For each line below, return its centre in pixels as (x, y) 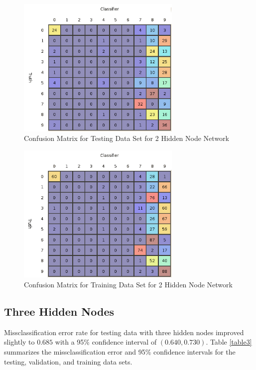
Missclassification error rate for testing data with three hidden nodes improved (124, 332)
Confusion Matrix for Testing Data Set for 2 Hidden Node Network (127, 138)
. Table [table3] (229, 342)
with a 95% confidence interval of (106, 342)
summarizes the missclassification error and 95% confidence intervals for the (120, 352)
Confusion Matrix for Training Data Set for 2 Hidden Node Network (128, 285)
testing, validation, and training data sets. (68, 361)
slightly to (19, 342)
